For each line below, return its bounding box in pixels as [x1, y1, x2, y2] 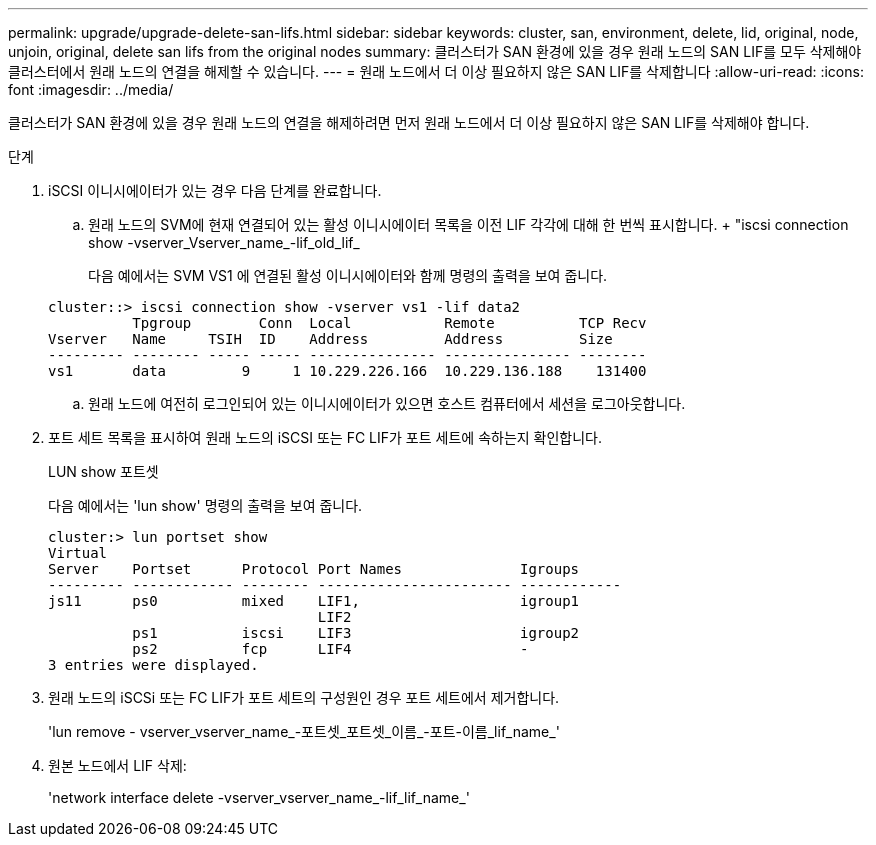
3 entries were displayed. [48, 657, 259, 673]
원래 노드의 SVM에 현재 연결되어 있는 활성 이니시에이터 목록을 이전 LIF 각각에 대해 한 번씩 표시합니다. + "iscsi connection [88, 216, 849, 233]
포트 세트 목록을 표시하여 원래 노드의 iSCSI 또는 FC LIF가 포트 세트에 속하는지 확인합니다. [48, 429, 603, 446]
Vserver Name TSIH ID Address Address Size [48, 331, 613, 347]
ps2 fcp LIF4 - [132, 641, 529, 657]
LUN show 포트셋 [48, 463, 159, 480]
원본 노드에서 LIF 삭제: [48, 757, 187, 774]
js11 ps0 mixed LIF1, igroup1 [48, 593, 580, 609]
